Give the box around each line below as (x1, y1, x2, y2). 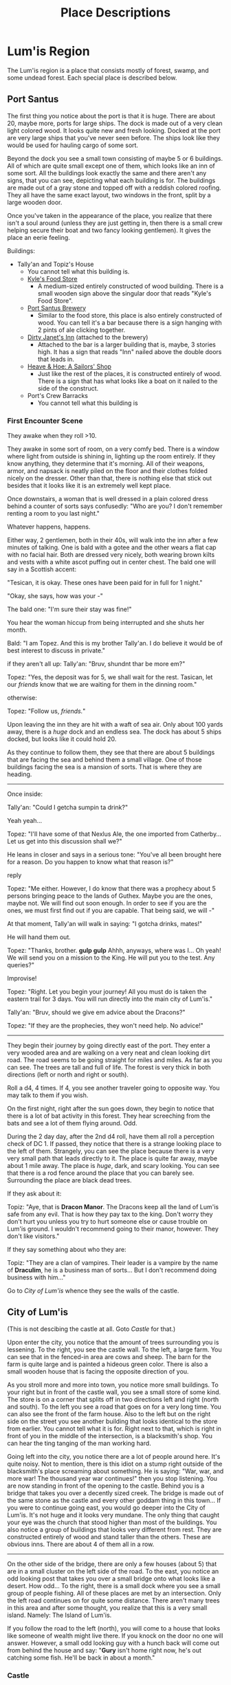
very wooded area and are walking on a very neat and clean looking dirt (7, 1048, 211, 1057)
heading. (7, 770, 32, 778)
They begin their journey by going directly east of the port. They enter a (7, 1042, 211, 1050)
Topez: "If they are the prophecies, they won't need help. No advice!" (7, 1022, 204, 1030)
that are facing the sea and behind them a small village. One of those (7, 756, 202, 764)
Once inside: (7, 790, 43, 798)
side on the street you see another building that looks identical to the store (7, 1417, 218, 1425)
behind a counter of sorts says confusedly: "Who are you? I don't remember (7, 502, 223, 510)
